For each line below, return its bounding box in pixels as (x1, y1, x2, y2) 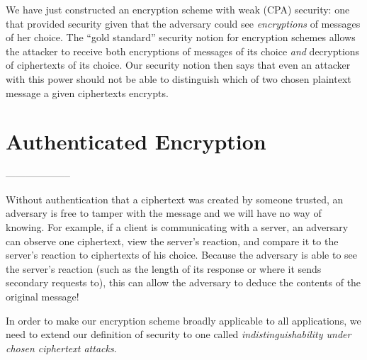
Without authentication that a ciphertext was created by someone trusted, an (6, 191, 344, 206)
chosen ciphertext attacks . (6, 340, 117, 355)
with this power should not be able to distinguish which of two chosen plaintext (6, 71, 351, 86)
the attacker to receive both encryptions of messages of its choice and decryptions (6, 43, 360, 58)
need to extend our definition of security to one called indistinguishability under (6, 327, 351, 342)
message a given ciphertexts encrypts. (6, 85, 169, 100)
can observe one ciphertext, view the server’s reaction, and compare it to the (6, 233, 339, 248)
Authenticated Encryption (6, 127, 266, 156)
